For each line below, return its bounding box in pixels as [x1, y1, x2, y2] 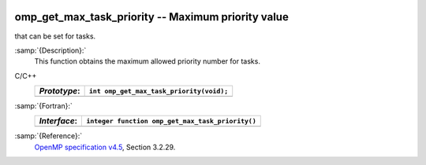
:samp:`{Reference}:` [14, 131, 83, 141]
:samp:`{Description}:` [14, 46, 87, 55]
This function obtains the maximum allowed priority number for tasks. [34, 57, 260, 66]
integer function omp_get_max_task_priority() [86, 116, 256, 125]
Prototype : [39, 86, 80, 97]
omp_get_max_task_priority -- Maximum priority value [14, 10, 290, 24]
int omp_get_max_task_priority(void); [88, 86, 229, 95]
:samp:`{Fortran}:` [14, 101, 73, 111]
